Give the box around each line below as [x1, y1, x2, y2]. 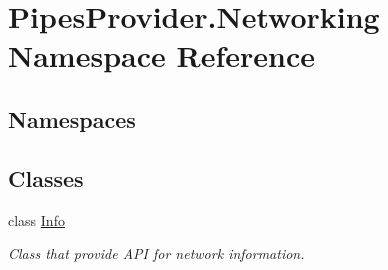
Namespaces [8, 103, 136, 134]
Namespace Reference [8, 35, 315, 76]
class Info [8, 209, 65, 230]
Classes [8, 162, 84, 193]
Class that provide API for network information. [8, 243, 305, 264]
